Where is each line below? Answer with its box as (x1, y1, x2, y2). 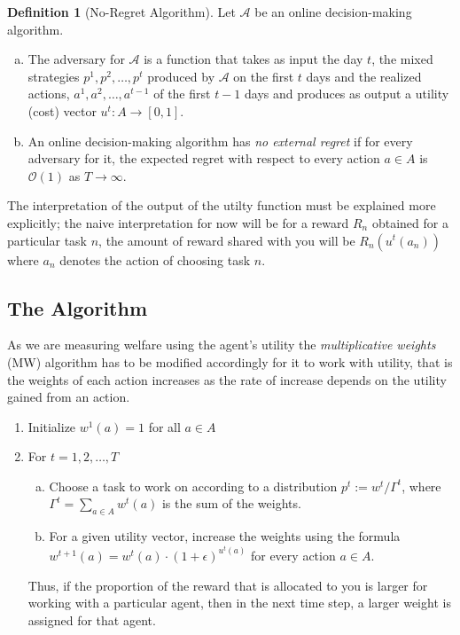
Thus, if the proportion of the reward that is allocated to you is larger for (27, 576, 428, 594)
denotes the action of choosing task (59, 250, 251, 269)
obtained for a (371, 213, 448, 231)
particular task (7, 231, 88, 249)
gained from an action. (7, 388, 130, 406)
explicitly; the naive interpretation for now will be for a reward (7, 213, 349, 231)
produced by (147, 67, 215, 85)
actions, (27, 84, 70, 103)
